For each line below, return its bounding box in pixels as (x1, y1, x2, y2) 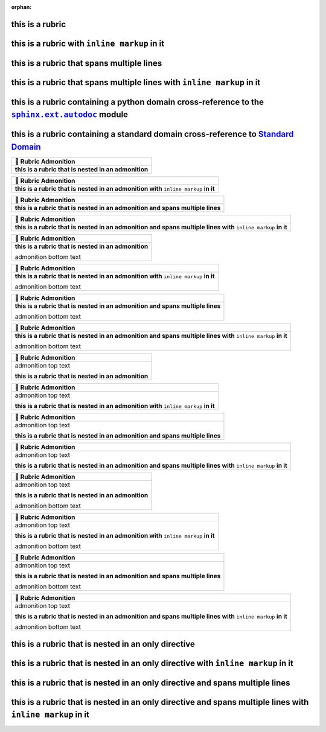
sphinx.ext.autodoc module (11, 109, 129, 120)
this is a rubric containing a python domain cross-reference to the (11, 97, 264, 107)
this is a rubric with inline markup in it (11, 38, 165, 48)
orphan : (11, 4, 32, 10)
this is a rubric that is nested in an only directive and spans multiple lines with (11, 697, 309, 707)
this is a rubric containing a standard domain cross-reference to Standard (11, 129, 294, 139)
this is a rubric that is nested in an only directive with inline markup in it (11, 658, 294, 668)
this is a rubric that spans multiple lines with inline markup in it (11, 77, 261, 88)
